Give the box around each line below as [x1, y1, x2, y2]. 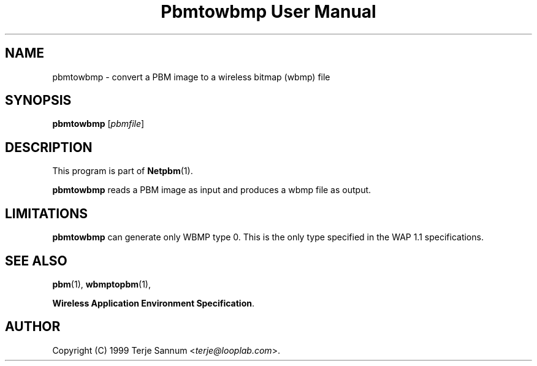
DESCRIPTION [5, 139, 93, 155]
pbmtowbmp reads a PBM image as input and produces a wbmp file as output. [52, 185, 371, 196]
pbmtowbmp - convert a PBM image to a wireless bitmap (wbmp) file [52, 71, 330, 82]
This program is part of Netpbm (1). [52, 166, 193, 177]
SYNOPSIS [5, 93, 72, 109]
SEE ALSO [5, 253, 67, 269]
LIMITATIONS [5, 205, 88, 221]
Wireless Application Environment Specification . [52, 297, 254, 308]
